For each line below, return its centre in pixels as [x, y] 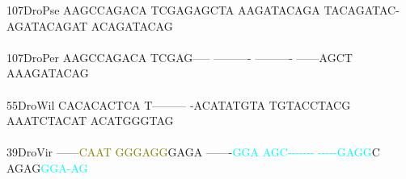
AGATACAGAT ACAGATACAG [90, 25]
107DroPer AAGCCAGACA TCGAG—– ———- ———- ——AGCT [180, 57]
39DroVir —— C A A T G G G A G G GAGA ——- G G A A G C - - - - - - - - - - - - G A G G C [193, 152]
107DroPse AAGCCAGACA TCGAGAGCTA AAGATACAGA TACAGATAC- [203, 10]
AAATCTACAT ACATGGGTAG [90, 121]
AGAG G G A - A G [47, 167]
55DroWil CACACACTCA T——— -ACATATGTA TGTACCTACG [179, 104]
